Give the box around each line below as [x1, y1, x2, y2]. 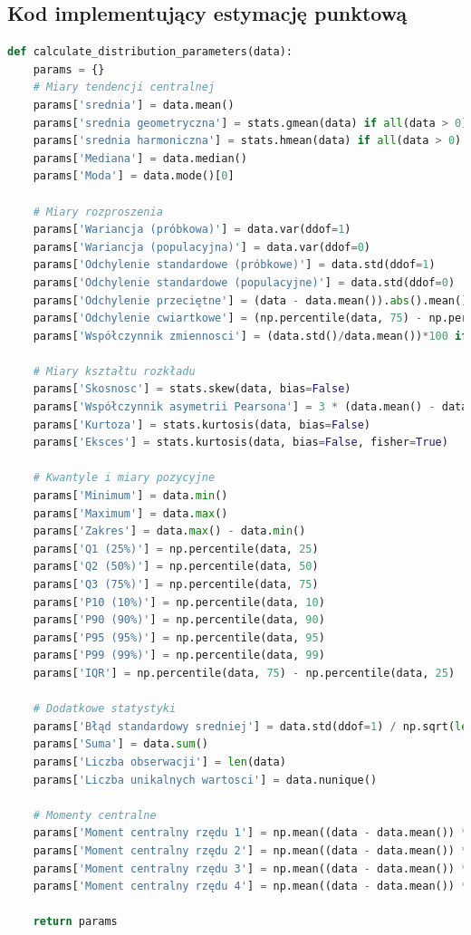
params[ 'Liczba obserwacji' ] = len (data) [33, 755, 286, 768]
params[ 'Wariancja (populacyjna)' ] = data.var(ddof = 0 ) [33, 240, 370, 254]
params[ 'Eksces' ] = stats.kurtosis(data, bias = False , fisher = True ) [33, 436, 448, 449]
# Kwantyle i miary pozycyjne [33, 471, 216, 485]
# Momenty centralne [33, 808, 157, 822]
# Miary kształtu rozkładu [33, 364, 196, 378]
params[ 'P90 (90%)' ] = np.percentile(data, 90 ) [33, 613, 325, 627]
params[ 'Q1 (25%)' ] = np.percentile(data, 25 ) [33, 542, 319, 555]
